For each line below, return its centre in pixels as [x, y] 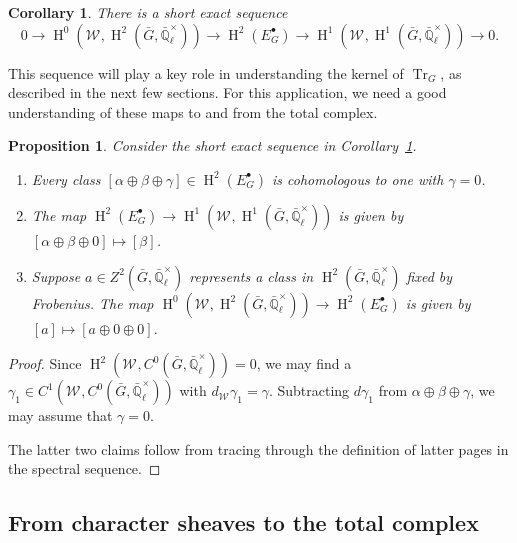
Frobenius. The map [92, 302]
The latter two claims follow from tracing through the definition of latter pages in [258, 448]
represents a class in [251, 275]
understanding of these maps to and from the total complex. [193, 111]
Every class [66, 178]
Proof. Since [45, 363]
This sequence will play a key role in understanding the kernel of [206, 72]
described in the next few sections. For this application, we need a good [227, 92]
